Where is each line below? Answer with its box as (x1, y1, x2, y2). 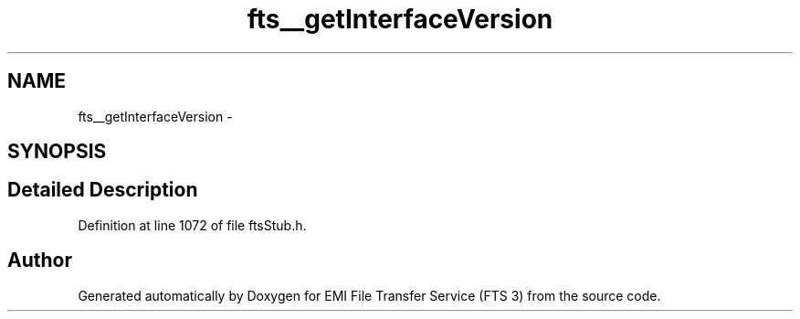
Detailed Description (7, 178, 198, 202)
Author (7, 249, 72, 272)
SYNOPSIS (7, 140, 107, 164)
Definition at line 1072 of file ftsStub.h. (78, 217, 307, 233)
